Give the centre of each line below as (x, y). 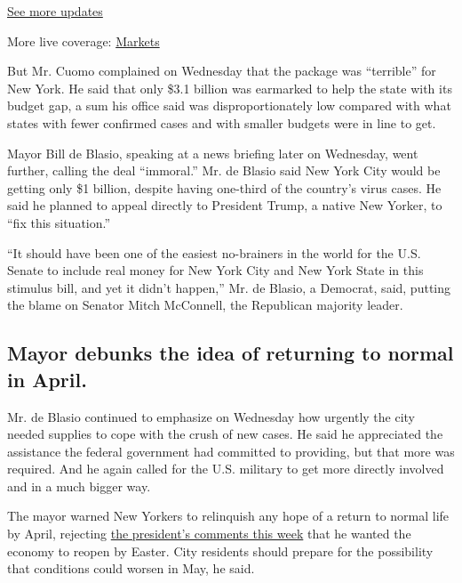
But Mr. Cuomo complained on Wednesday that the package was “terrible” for (222, 71)
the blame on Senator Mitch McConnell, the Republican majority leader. (205, 305)
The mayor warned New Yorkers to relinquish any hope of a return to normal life (228, 516)
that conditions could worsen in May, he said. (131, 568)
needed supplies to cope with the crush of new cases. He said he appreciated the (225, 434)
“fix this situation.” (59, 222)
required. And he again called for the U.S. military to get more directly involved (226, 469)
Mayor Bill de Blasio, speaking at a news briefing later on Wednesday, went (213, 153)
